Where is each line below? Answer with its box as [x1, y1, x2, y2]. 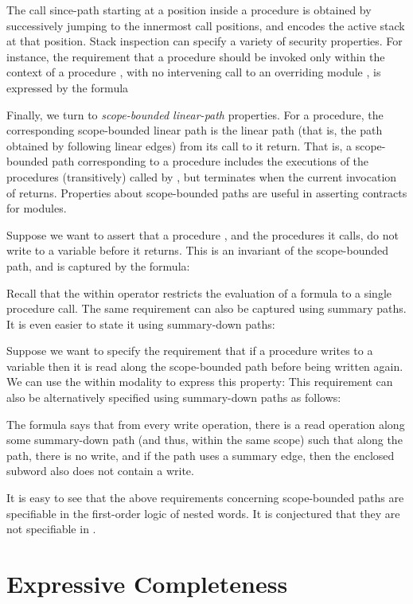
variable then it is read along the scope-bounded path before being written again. [6, 357, 403, 374]
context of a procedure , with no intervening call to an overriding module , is [6, 64, 381, 80]
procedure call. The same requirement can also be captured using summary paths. [6, 300, 407, 317]
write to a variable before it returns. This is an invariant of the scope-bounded [6, 242, 389, 259]
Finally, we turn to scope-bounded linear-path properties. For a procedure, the [6, 106, 384, 123]
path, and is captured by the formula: [6, 257, 190, 274]
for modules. [6, 200, 67, 216]
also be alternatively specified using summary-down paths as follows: [6, 389, 341, 406]
